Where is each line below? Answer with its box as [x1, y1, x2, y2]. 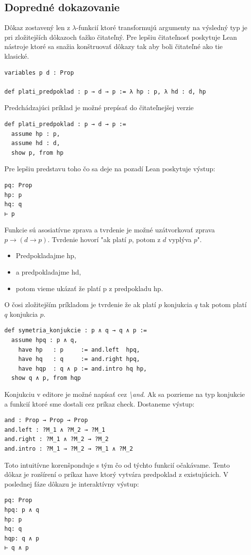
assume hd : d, [11, 140, 60, 147]
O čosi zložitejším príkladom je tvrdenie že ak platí [4, 299, 156, 310]
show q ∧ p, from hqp [11, 375, 81, 382]
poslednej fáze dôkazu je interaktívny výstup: [4, 478, 139, 489]
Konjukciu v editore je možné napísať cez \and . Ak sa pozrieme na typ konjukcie [4, 389, 245, 399]
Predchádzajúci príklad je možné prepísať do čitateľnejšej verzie [4, 102, 194, 113]
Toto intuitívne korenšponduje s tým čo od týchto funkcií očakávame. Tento [4, 459, 230, 470]
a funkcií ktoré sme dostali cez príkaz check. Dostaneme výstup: [4, 398, 195, 408]
